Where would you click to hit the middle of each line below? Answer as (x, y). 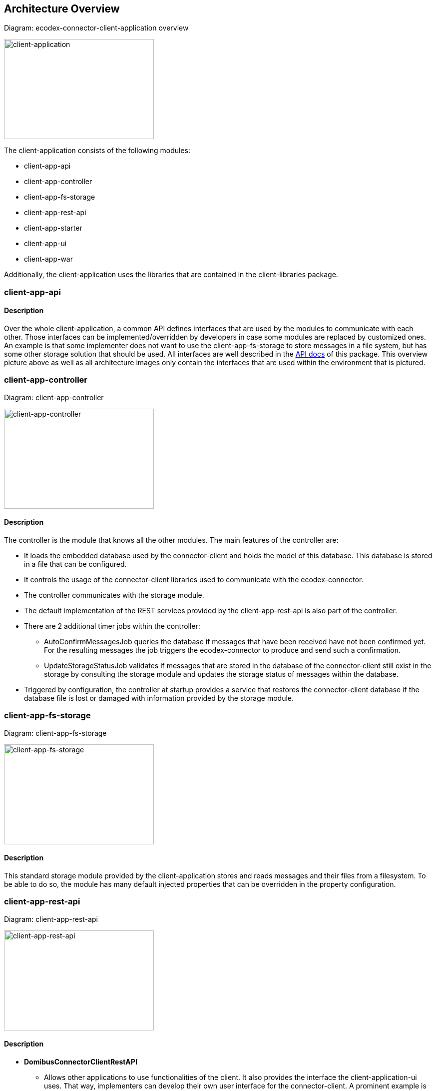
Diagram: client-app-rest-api (51, 919)
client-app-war (48, 259)
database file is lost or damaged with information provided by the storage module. (159, 698)
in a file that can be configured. (75, 564)
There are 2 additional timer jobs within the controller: (112, 626)
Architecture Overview (62, 9)
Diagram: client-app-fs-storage (55, 733)
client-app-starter (53, 228)
